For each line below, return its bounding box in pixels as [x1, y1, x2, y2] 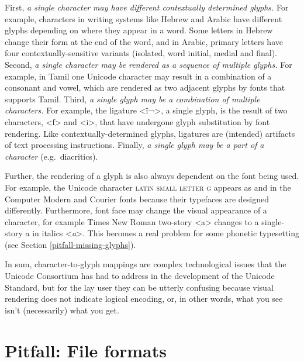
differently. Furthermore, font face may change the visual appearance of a [5, 204, 267, 216]
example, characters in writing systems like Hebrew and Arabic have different [5, 12, 282, 25]
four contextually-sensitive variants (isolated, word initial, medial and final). [5, 47, 277, 59]
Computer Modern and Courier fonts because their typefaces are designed [5, 192, 270, 205]
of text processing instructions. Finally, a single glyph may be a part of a [5, 139, 264, 151]
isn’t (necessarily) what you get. [5, 304, 119, 316]
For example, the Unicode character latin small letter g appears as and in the [5, 181, 291, 193]
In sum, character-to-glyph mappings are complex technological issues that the [5, 258, 286, 270]
